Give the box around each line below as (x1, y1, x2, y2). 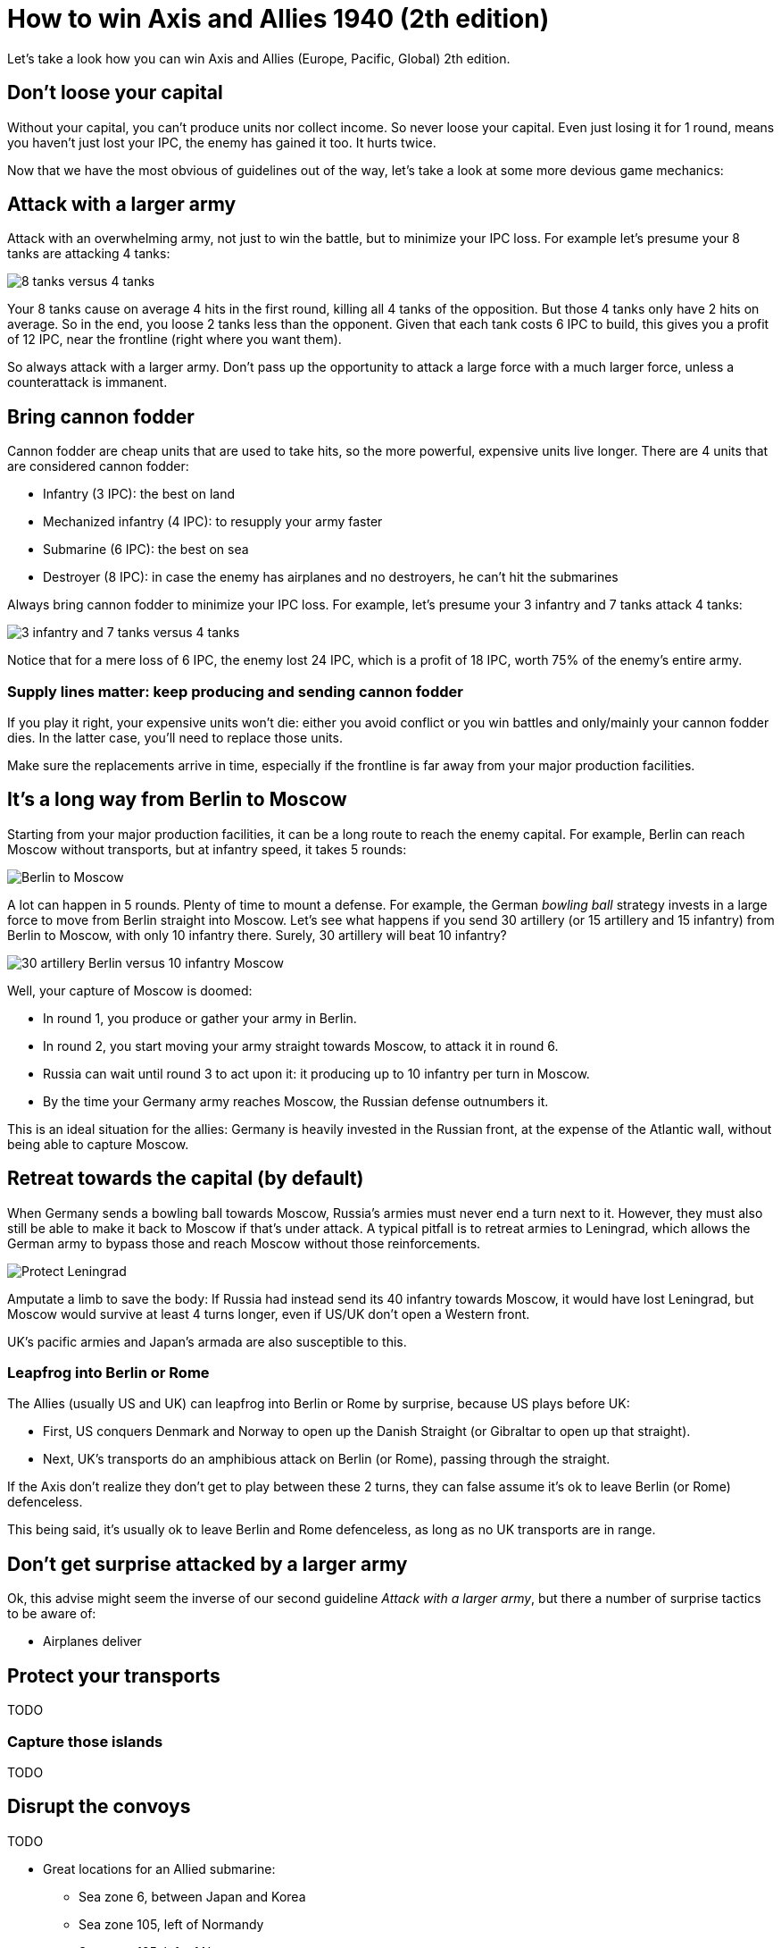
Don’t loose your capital (7, 81, 223, 105)
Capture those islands (7, 1732, 163, 1751)
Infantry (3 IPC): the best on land (43, 486, 235, 502)
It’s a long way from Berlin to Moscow (7, 788, 347, 811)
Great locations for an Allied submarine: (43, 1860, 276, 1877)
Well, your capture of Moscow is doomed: (7, 982, 253, 998)
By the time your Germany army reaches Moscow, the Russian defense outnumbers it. (43, 1093, 549, 1109)
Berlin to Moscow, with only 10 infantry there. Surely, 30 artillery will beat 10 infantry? (7, 927, 507, 943)
